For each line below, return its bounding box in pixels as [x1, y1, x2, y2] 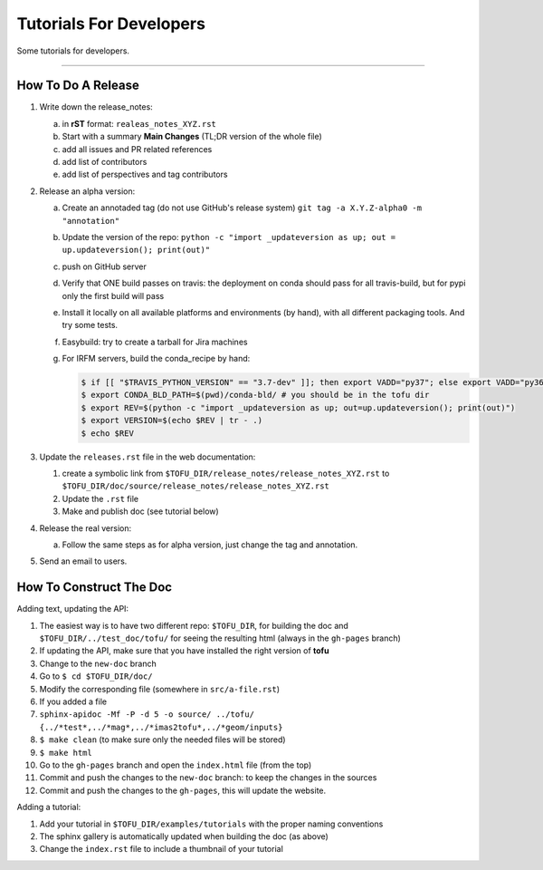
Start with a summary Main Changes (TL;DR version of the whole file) [62, 131, 323, 142]
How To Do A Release [16, 78, 139, 93]
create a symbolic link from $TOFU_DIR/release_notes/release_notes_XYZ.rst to [62, 468, 390, 479]
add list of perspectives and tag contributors [62, 169, 228, 180]
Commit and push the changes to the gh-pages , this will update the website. [39, 785, 327, 796]
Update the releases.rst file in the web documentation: [39, 451, 256, 462]
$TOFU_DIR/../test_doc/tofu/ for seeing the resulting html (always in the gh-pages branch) [39, 633, 402, 643]
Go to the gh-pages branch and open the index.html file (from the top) [39, 759, 312, 770]
